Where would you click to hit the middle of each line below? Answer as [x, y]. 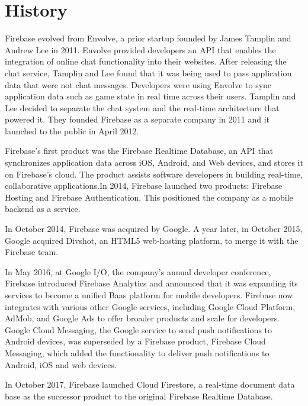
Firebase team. [32, 252]
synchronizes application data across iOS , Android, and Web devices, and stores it [154, 162]
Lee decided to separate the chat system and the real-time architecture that [142, 107]
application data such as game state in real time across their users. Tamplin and [150, 96]
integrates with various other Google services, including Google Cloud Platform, [150, 306]
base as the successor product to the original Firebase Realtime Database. [139, 396]
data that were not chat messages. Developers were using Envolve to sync [138, 84]
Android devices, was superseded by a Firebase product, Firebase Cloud [135, 341]
